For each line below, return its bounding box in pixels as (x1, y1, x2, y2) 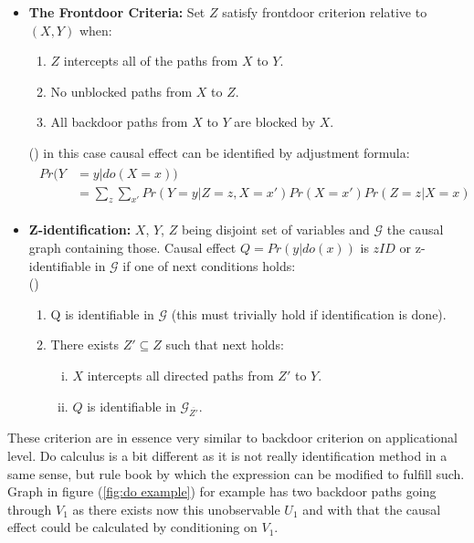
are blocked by (234, 112, 316, 131)
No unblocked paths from (50, 81, 193, 100)
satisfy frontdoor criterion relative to (222, 3, 427, 21)
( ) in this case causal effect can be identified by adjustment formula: (28, 142, 410, 162)
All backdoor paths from (50, 112, 188, 131)
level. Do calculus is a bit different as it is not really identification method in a (7, 445, 448, 465)
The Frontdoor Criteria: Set (28, 3, 205, 21)
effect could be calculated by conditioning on (7, 517, 258, 537)
